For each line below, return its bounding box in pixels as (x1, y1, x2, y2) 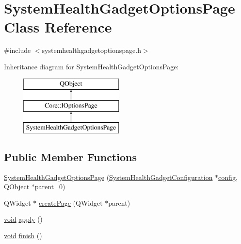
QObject (4, 181, 30, 192)
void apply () (4, 214, 43, 224)
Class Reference (4, 17, 112, 37)
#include (4, 45, 31, 55)
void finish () (4, 230, 42, 241)
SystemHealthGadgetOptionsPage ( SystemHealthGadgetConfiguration (4, 172, 213, 182)
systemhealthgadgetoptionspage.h (42, 45, 141, 55)
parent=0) (34, 181, 65, 192)
